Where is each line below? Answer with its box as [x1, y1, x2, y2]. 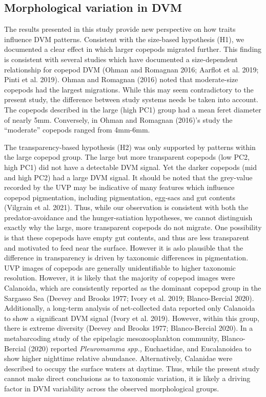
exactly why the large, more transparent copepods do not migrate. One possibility [4, 222, 262, 233]
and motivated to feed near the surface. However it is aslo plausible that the [4, 242, 243, 253]
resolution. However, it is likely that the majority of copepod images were [4, 272, 235, 283]
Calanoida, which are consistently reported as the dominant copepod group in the [4, 282, 261, 293]
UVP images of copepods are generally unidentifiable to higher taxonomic [4, 262, 236, 273]
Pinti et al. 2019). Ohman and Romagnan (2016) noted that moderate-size [4, 74, 238, 85]
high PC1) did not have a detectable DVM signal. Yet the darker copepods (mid [4, 161, 257, 172]
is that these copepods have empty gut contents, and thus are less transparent [4, 232, 250, 243]
